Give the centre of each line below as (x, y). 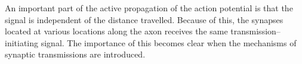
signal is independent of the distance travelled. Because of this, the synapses (144, 19)
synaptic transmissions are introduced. (75, 54)
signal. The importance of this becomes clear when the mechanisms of (169, 42)
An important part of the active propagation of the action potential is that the (149, 8)
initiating (22, 42)
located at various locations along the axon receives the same (116, 31)
